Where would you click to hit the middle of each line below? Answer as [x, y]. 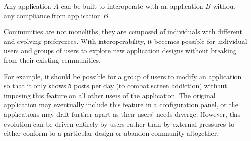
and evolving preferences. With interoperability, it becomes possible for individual [125, 41]
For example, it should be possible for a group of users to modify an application [123, 76]
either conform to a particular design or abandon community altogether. [111, 133]
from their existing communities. [52, 60]
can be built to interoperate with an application [132, 6]
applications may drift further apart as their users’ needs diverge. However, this [122, 114]
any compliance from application [52, 15]
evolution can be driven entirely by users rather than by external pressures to [119, 123]
